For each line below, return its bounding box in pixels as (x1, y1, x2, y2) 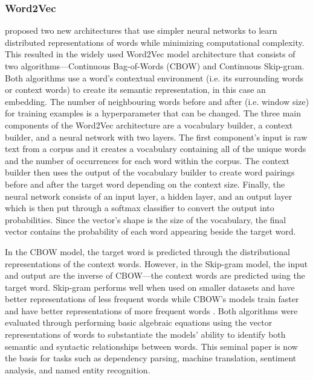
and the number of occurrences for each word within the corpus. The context (5, 154, 289, 166)
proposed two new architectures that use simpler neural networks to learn (5, 24, 277, 37)
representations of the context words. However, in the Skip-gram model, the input (5, 257, 308, 270)
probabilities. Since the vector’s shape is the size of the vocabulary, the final (5, 213, 286, 226)
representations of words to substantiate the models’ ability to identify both (5, 328, 286, 341)
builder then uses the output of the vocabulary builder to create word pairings (5, 166, 295, 179)
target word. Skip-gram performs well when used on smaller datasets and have (5, 280, 295, 293)
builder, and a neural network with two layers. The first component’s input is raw (5, 130, 308, 143)
